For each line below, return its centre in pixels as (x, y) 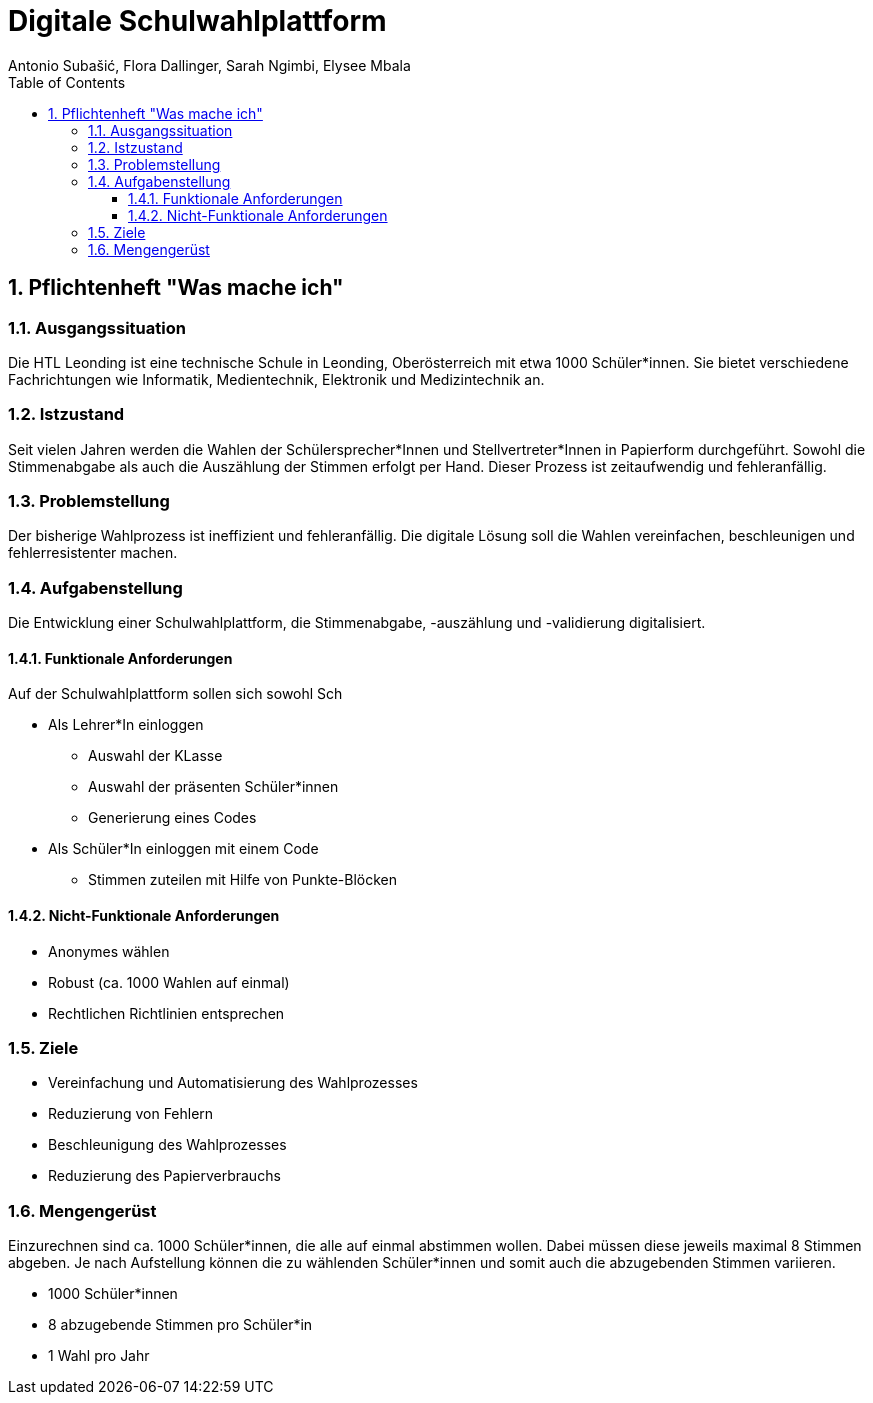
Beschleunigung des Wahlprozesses (167, 1145)
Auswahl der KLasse (155, 756)
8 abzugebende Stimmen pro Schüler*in (180, 1325)
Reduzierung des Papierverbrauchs (164, 1176)
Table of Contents (67, 82)
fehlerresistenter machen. (93, 553)
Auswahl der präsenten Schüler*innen (213, 787)
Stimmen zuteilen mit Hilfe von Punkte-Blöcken (243, 880)
